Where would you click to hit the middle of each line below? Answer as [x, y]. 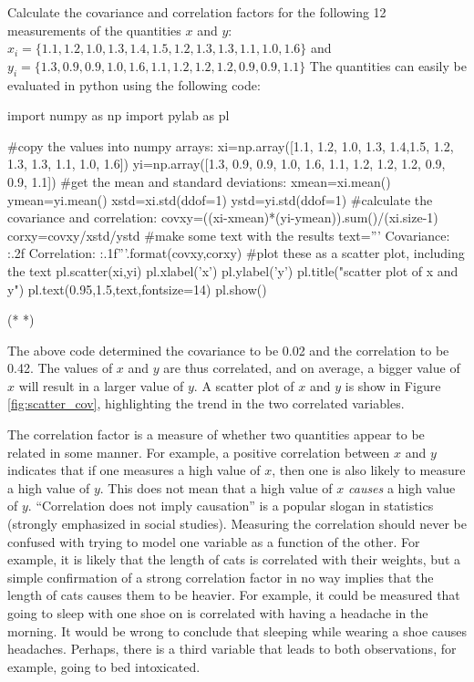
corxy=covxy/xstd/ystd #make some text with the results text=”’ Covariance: [229, 235]
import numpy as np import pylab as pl [118, 115]
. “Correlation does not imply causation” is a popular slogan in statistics [231, 506]
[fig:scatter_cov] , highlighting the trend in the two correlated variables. [206, 403]
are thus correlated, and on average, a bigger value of [312, 368]
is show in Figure [393, 385]
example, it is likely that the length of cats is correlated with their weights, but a [234, 559]
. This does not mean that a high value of [216, 487]
